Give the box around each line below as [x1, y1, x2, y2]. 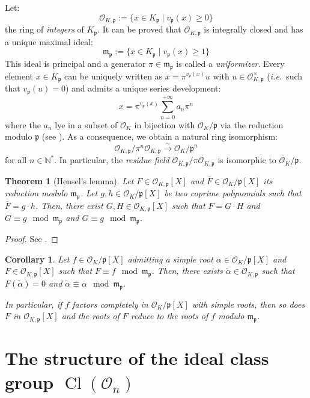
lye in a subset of [55, 118, 118, 131]
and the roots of [61, 309, 120, 322]
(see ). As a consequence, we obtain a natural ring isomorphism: [41, 130, 278, 143]
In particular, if [5, 297, 62, 310]
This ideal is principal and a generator [5, 57, 146, 69]
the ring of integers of [5, 23, 84, 36]
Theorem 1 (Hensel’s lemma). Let [5, 174, 134, 187]
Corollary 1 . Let [5, 252, 70, 265]
